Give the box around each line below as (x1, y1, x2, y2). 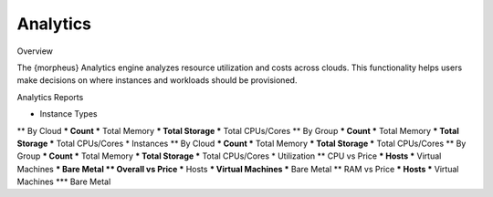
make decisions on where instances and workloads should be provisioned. (16, 75, 298, 86)
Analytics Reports (16, 91, 84, 102)
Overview (16, 46, 54, 57)
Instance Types (39, 109, 98, 119)
